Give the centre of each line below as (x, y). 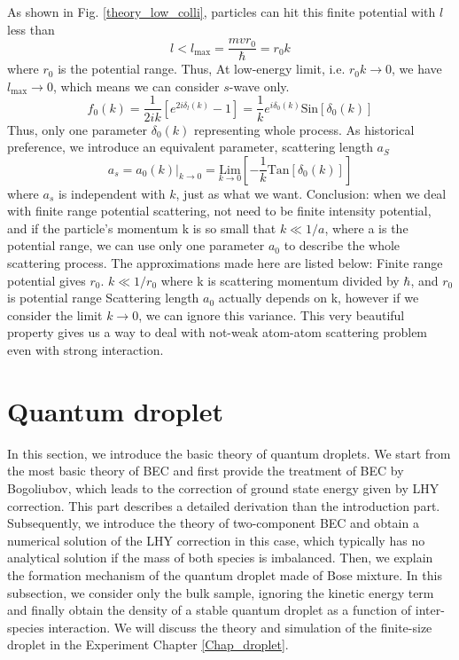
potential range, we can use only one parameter (136, 245)
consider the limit (55, 314)
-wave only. (259, 86)
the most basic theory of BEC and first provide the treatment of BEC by (206, 471)
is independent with (112, 193)
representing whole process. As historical (304, 129)
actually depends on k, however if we (319, 298)
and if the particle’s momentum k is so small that (142, 228)
